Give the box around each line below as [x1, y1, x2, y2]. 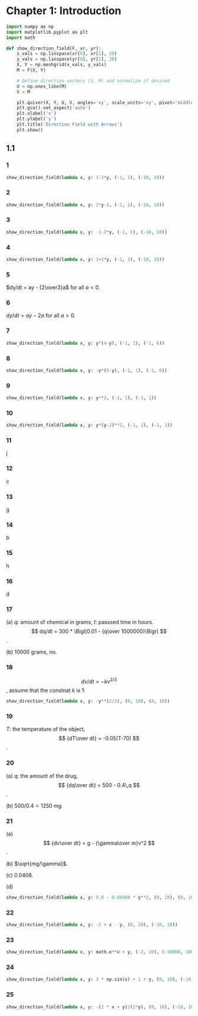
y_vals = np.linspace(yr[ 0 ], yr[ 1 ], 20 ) [16, 56, 117, 63]
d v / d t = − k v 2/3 [81, 677, 117, 685]
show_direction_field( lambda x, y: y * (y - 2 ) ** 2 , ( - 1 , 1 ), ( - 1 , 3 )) [6, 422, 173, 429]
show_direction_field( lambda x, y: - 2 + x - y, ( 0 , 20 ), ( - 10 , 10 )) [6, 922, 178, 928]
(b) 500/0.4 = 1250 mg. [6, 802, 63, 809]
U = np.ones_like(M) [16, 83, 67, 89]
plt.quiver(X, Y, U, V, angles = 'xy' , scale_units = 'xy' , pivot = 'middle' [16, 99, 196, 106]
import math [6, 34, 35, 41]
